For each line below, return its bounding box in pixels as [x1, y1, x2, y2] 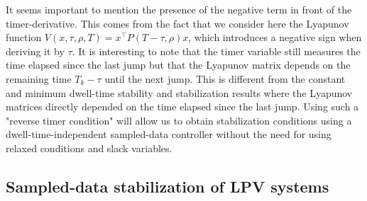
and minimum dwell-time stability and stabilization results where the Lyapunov [6, 85, 353, 100]
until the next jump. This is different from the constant [104, 71, 346, 86]
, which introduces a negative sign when [188, 30, 362, 45]
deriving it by [6, 43, 65, 58]
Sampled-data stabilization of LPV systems [6, 175, 329, 197]
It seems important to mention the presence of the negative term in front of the [6, 2, 352, 16]
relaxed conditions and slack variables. [6, 140, 172, 155]
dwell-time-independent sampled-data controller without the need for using [6, 127, 332, 142]
